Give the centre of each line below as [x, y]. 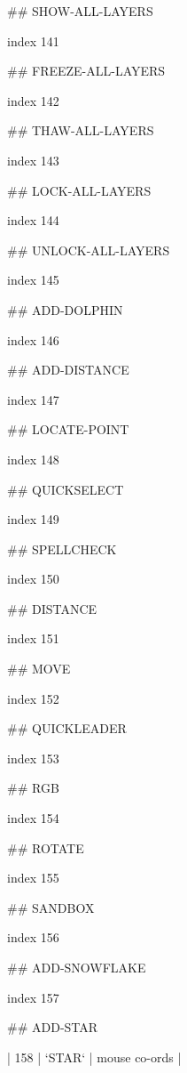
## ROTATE [46, 847]
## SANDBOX [51, 907]
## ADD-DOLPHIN [65, 309]
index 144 [33, 220]
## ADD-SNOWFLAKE [77, 967]
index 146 [33, 339]
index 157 [33, 997]
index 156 [33, 937]
